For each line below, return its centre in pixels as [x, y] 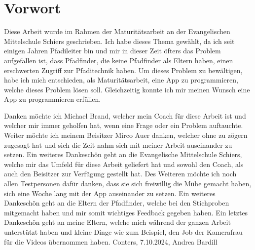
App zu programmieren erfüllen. [53, 99]
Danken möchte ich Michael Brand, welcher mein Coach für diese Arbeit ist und [125, 115]
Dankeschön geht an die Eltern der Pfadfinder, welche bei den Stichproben [117, 203]
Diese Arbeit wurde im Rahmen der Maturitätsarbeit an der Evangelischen [117, 31]
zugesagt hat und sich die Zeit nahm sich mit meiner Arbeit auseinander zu [118, 145]
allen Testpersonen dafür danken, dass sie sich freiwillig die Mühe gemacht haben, [128, 184]
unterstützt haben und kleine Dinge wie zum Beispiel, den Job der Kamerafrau [123, 232]
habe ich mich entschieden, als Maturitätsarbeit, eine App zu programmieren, [121, 80]
